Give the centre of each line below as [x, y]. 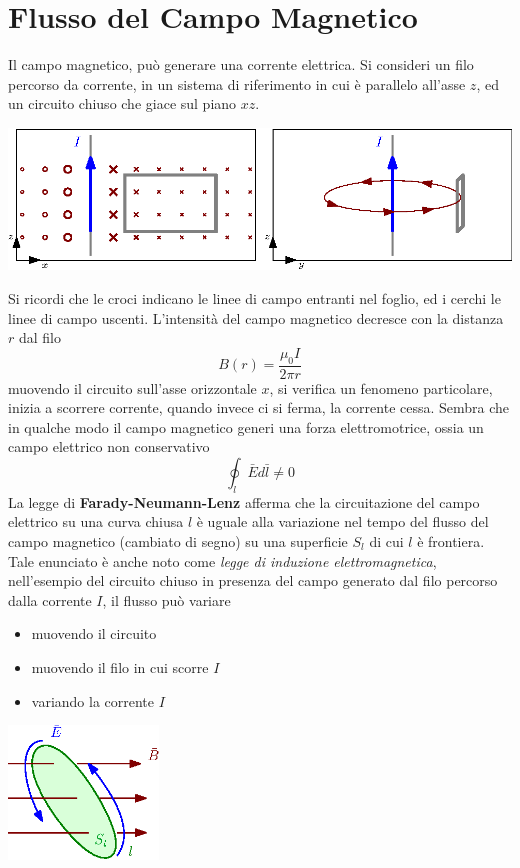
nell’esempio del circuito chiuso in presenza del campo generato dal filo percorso [253, 580]
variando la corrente [93, 700]
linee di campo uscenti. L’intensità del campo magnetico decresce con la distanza [256, 317]
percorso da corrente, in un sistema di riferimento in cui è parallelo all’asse [237, 83]
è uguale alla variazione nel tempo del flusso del [342, 521]
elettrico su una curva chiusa [96, 521]
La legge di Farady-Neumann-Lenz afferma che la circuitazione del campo [244, 501]
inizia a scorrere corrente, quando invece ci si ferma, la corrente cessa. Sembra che [259, 407]
